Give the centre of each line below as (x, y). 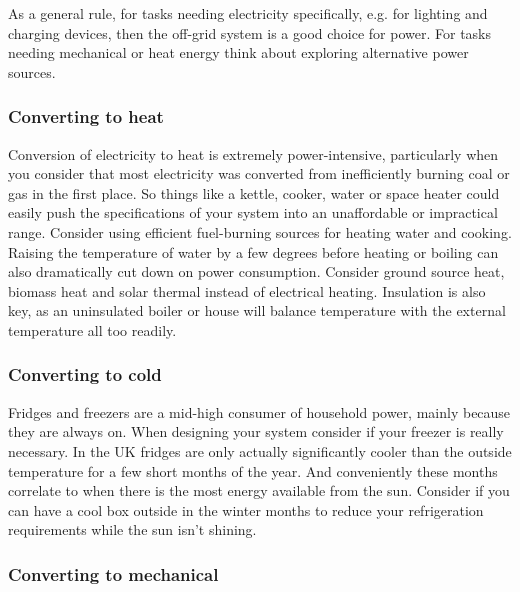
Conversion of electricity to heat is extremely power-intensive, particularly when (253, 153)
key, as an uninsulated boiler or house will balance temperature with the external (257, 310)
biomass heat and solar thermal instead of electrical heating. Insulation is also (247, 290)
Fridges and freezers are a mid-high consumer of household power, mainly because (259, 411)
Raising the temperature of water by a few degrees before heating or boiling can (253, 251)
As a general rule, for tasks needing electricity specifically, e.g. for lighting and (248, 13)
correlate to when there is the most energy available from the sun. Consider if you (259, 490)
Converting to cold (85, 374)
